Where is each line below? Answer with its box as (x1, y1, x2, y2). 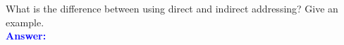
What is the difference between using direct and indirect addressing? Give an (6, 1, 338, 15)
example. (6, 15, 44, 29)
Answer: (6, 28, 47, 43)
